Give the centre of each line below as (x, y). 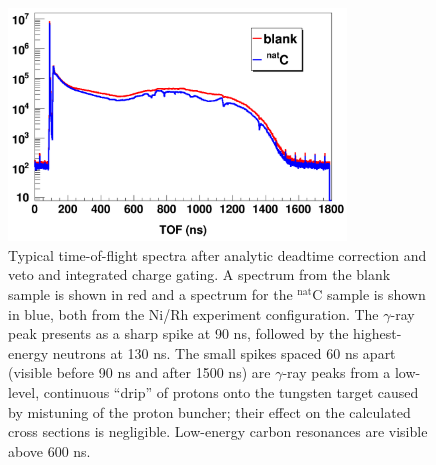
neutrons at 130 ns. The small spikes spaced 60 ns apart (224, 352)
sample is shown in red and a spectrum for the (150, 293)
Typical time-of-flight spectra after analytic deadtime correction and (217, 254)
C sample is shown (369, 293)
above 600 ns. (49, 450)
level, (24, 391)
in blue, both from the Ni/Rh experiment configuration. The (193, 313)
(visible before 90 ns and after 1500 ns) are (139, 372)
